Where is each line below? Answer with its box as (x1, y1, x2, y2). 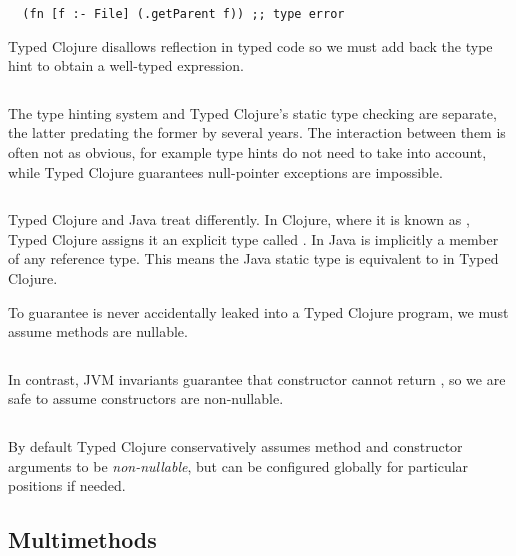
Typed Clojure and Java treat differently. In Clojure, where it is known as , (8, 209, 470, 230)
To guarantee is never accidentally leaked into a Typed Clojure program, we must (8, 301, 509, 322)
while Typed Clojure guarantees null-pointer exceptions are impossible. (8, 161, 443, 182)
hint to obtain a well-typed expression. (8, 55, 244, 76)
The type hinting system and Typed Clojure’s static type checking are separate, (8, 102, 497, 123)
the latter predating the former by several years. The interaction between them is (8, 122, 506, 143)
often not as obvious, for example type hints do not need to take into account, (8, 142, 487, 163)
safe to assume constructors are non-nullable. (8, 388, 284, 409)
